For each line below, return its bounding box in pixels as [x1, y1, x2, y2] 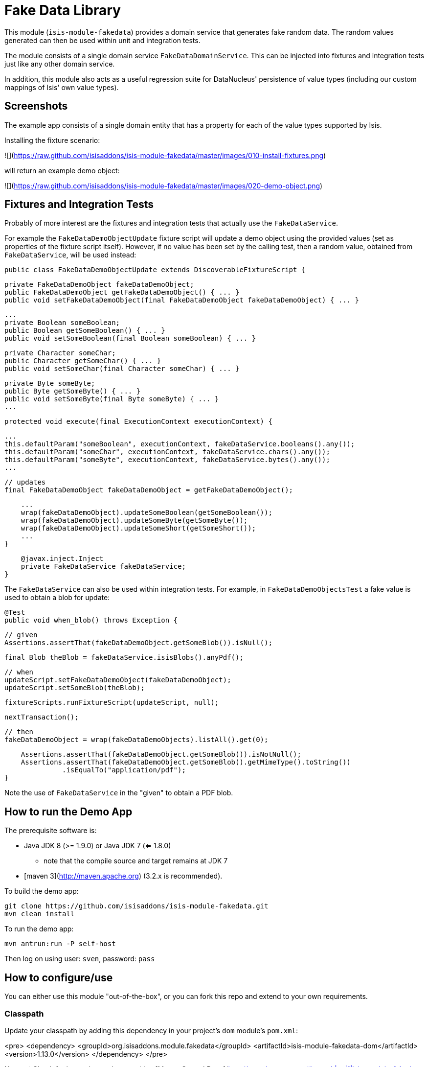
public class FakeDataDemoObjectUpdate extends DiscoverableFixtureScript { [4, 266, 306, 274]
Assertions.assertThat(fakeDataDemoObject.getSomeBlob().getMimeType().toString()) [21, 758, 351, 766]
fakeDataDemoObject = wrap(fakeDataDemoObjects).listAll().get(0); [4, 736, 269, 744]
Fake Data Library [4, 2, 121, 19]
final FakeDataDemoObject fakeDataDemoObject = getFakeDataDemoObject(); [4, 486, 293, 494]
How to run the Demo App [4, 805, 133, 818]
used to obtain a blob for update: [4, 593, 110, 602]
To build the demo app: [4, 887, 79, 896]
